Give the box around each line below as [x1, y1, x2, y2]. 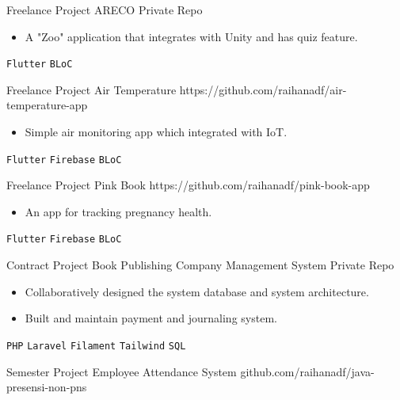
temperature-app [6, 97, 88, 113]
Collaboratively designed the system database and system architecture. [25, 283, 369, 299]
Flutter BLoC [6, 59, 73, 70]
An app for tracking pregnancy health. [25, 203, 212, 219]
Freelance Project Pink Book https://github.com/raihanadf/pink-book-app [6, 177, 370, 193]
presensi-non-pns [6, 379, 87, 395]
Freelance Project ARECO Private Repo [6, 2, 203, 17]
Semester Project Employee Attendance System [6, 363, 237, 379]
